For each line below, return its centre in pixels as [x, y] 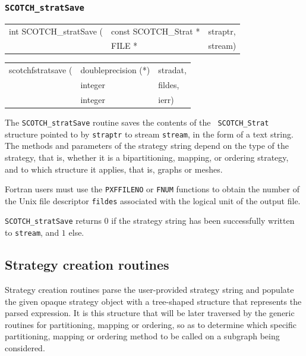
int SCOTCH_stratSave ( [56, 31]
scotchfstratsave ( [41, 70]
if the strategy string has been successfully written [203, 221]
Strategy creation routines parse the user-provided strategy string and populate [149, 289]
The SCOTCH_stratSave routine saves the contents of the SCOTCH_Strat [137, 122]
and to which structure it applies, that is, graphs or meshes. [114, 169]
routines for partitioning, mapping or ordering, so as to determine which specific [151, 324]
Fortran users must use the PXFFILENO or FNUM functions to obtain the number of [152, 189]
